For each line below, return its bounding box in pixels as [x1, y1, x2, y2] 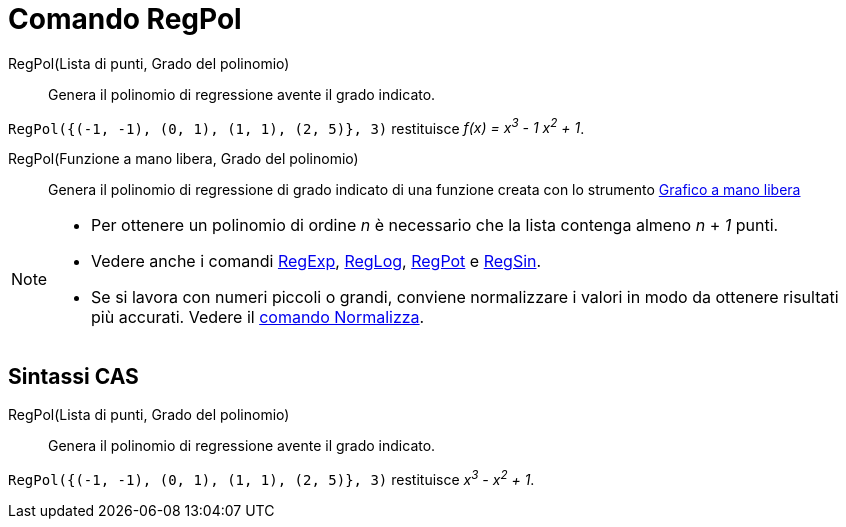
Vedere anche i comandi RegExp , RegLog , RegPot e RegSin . [91, 251, 542, 272]
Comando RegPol [8, 2, 242, 36]
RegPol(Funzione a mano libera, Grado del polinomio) [8, 150, 359, 168]
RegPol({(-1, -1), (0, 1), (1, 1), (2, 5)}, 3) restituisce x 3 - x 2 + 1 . [8, 468, 535, 488]
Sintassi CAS [8, 363, 139, 389]
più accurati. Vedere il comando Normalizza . [91, 307, 425, 328]
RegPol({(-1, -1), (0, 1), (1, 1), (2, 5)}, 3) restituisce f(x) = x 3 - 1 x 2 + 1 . [8, 116, 585, 137]
